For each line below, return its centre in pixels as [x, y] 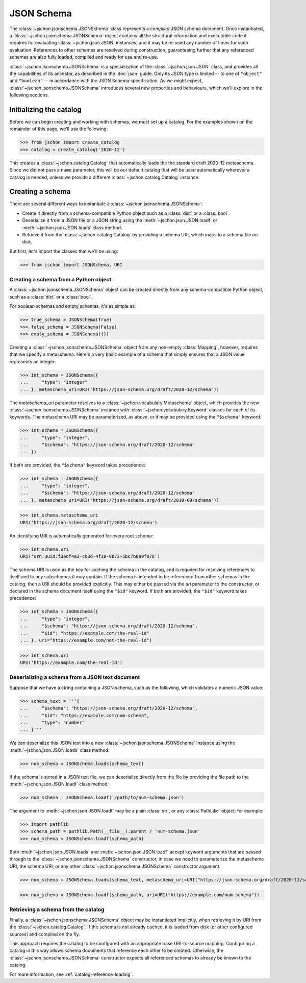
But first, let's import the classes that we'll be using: [64, 251]
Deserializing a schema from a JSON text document [75, 677]
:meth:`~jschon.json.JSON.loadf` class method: [59, 784]
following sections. [29, 95]
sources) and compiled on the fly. [45, 934]
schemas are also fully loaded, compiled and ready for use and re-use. [84, 57]
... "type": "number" [53, 722]
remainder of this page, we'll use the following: [59, 129]
